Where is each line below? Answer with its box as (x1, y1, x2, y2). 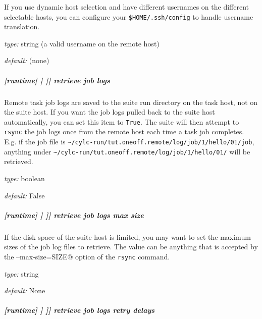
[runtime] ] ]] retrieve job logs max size (4, 209, 144, 220)
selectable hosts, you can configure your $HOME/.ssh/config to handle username (4, 11, 253, 22)
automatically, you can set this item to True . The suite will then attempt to (4, 116, 239, 127)
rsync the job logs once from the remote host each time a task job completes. (4, 126, 244, 137)
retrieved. (4, 156, 33, 167)
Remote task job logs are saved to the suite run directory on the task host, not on (4, 96, 258, 107)
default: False (4, 190, 45, 200)
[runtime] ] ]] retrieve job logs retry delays (4, 305, 155, 315)
